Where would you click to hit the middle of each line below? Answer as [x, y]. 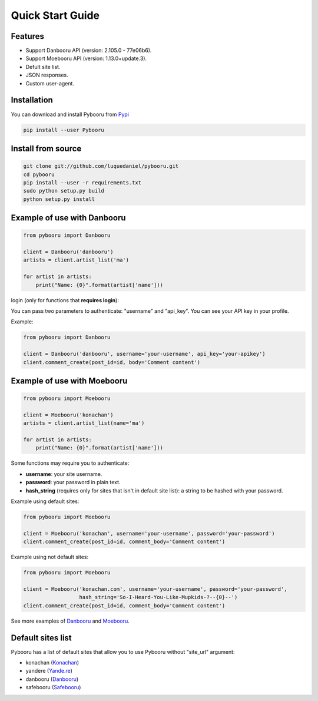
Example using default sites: [45, 501]
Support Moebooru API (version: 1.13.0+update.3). [86, 58]
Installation [32, 100]
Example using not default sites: [50, 557]
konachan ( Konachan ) [52, 662]
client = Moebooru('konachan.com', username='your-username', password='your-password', [155, 589]
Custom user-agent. [50, 83]
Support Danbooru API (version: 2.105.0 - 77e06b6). [89, 51]
